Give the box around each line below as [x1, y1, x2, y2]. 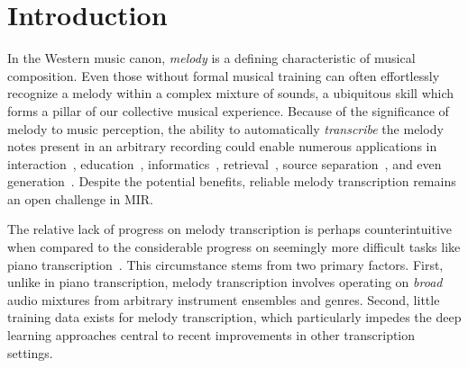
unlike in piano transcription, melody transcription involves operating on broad [7, 273, 443, 292]
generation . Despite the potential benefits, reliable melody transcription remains [7, 172, 456, 191]
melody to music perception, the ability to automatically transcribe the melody [7, 119, 444, 138]
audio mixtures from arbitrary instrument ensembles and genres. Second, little [7, 290, 440, 309]
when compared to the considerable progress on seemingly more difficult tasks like [7, 238, 461, 256]
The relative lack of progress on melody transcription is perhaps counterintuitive [7, 220, 453, 238]
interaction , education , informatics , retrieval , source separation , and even [7, 154, 442, 173]
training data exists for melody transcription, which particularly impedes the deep [7, 308, 462, 327]
